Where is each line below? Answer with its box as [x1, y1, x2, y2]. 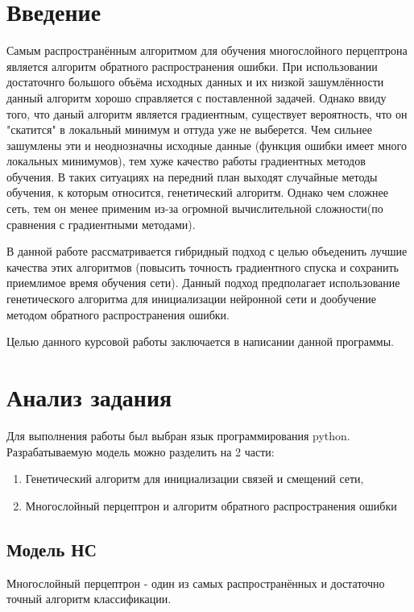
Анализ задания [6, 381, 172, 413]
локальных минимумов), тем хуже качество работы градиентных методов [6, 152, 366, 169]
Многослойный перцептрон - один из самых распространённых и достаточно [6, 574, 385, 591]
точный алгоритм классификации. [6, 590, 172, 607]
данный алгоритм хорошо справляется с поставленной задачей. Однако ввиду [6, 89, 387, 106]
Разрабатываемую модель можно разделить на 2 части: [6, 443, 275, 460]
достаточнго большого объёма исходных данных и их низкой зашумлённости [6, 73, 384, 90]
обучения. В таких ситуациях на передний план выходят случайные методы [6, 168, 378, 185]
